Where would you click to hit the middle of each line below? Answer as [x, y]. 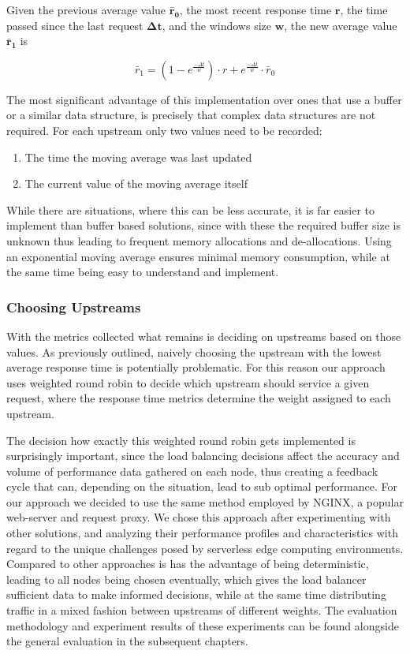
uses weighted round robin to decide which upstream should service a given [188, 382]
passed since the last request [75, 25]
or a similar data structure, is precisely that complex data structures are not [191, 115]
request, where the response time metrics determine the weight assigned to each [199, 398]
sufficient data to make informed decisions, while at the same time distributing [196, 594]
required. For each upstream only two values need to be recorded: [164, 130]
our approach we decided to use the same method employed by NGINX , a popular [205, 501]
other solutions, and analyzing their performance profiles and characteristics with [202, 533]
